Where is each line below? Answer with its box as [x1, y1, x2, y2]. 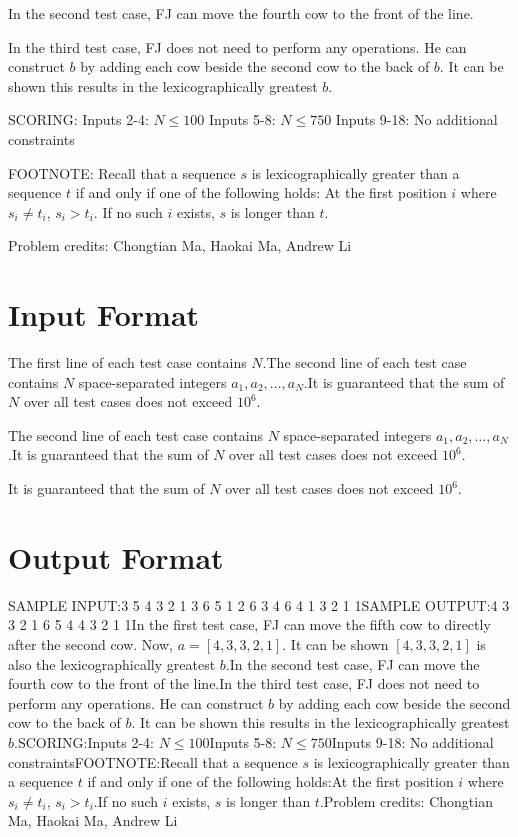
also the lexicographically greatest [8, 653, 216, 674]
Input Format [8, 294, 200, 335]
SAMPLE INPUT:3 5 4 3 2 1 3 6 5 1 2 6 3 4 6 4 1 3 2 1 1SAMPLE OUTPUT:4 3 [8, 594, 510, 615]
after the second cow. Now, [8, 633, 173, 654]
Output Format [8, 536, 224, 577]
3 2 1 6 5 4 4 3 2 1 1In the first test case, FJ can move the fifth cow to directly [8, 614, 491, 635]
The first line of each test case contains [8, 352, 247, 373]
